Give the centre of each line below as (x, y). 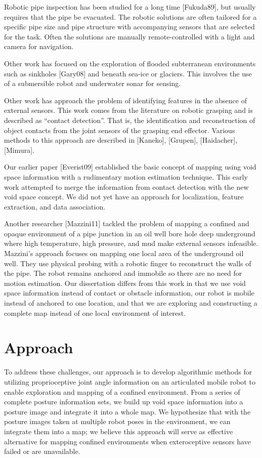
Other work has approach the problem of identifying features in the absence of (125, 100)
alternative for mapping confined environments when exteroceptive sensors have (127, 441)
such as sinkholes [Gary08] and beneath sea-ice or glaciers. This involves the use (128, 73)
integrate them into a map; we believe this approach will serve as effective (119, 431)
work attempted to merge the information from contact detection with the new (126, 186)
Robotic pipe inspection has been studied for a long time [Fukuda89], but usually (130, 7)
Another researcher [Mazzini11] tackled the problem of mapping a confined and (127, 223)
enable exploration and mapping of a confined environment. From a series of (122, 391)
